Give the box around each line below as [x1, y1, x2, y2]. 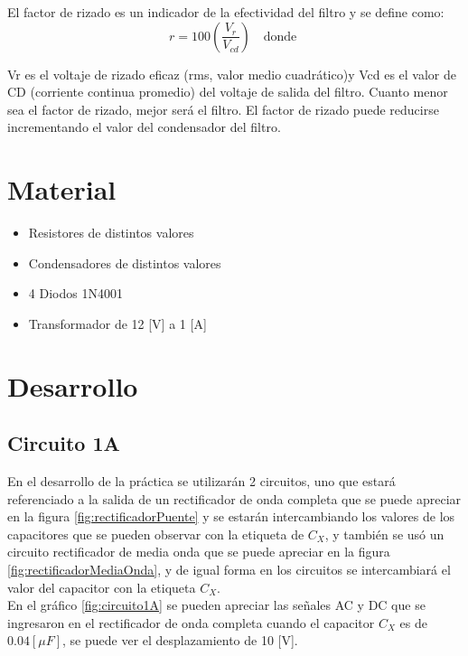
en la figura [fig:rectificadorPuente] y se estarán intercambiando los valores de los [7, 507, 455, 526]
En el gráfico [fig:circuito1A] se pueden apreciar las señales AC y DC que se [7, 595, 426, 614]
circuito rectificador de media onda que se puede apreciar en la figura [7, 542, 390, 561]
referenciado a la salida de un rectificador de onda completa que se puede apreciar [7, 489, 462, 508]
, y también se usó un [324, 524, 445, 543]
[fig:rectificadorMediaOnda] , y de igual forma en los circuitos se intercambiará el [7, 560, 451, 579]
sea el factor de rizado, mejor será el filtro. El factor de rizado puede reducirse [7, 99, 439, 118]
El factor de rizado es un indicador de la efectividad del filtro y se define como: [7, 3, 445, 21]
